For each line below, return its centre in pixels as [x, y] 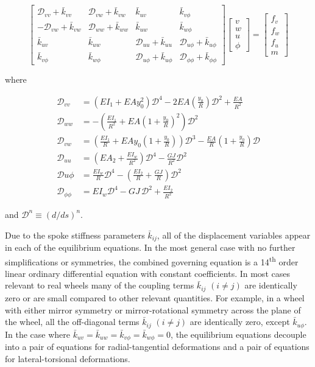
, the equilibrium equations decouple [239, 334]
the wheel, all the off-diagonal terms [72, 322]
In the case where [38, 334]
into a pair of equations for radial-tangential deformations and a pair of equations [157, 346]
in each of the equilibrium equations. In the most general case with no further [150, 247]
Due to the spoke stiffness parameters [75, 235]
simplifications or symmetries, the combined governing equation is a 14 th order [152, 260]
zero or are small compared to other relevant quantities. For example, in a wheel [155, 297]
